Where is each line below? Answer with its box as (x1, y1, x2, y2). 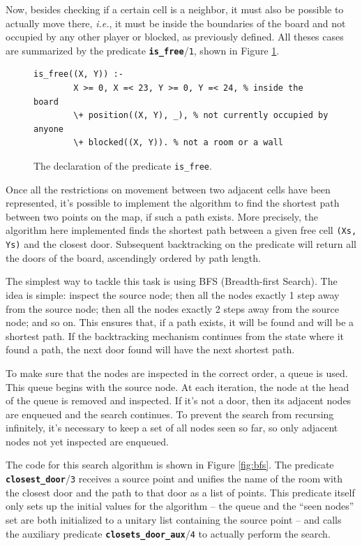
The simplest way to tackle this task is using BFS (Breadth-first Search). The (6, 274, 338, 288)
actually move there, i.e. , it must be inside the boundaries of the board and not (6, 15, 346, 30)
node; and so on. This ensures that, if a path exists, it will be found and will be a (6, 315, 354, 330)
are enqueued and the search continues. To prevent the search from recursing (6, 406, 334, 421)
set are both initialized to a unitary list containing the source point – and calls (6, 512, 342, 526)
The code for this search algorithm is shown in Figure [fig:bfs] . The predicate (6, 457, 334, 472)
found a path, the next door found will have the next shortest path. (6, 342, 295, 357)
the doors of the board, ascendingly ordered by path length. (6, 250, 261, 265)
